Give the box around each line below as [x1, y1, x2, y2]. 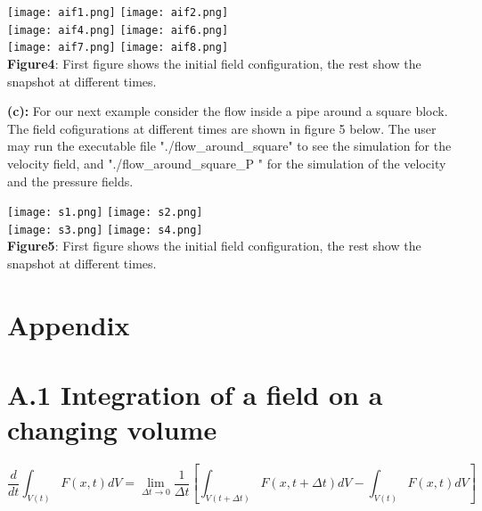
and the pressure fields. [7, 171, 134, 190]
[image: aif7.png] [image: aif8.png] [7, 41, 229, 54]
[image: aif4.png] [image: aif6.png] [7, 23, 229, 37]
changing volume [7, 411, 217, 448]
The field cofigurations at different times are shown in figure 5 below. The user [7, 119, 437, 137]
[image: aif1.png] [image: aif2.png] [7, 6, 229, 19]
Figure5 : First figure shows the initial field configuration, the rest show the [7, 236, 421, 255]
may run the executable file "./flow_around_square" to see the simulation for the [7, 136, 452, 155]
